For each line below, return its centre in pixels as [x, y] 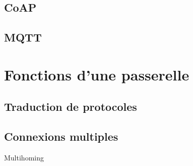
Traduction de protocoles [71, 107]
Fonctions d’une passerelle [97, 74]
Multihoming [24, 157]
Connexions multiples [61, 136]
